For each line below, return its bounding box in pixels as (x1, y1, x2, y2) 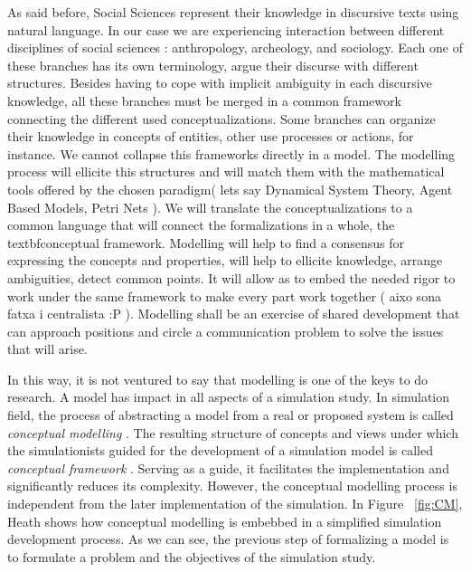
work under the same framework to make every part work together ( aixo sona (7, 286, 441, 305)
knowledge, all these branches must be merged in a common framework (7, 91, 401, 110)
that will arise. (7, 339, 88, 358)
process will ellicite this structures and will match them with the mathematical (7, 162, 445, 181)
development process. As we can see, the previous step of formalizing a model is (7, 529, 449, 548)
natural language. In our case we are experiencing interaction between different (7, 20, 445, 39)
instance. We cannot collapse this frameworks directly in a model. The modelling (7, 144, 456, 163)
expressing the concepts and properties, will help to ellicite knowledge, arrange (7, 251, 443, 270)
